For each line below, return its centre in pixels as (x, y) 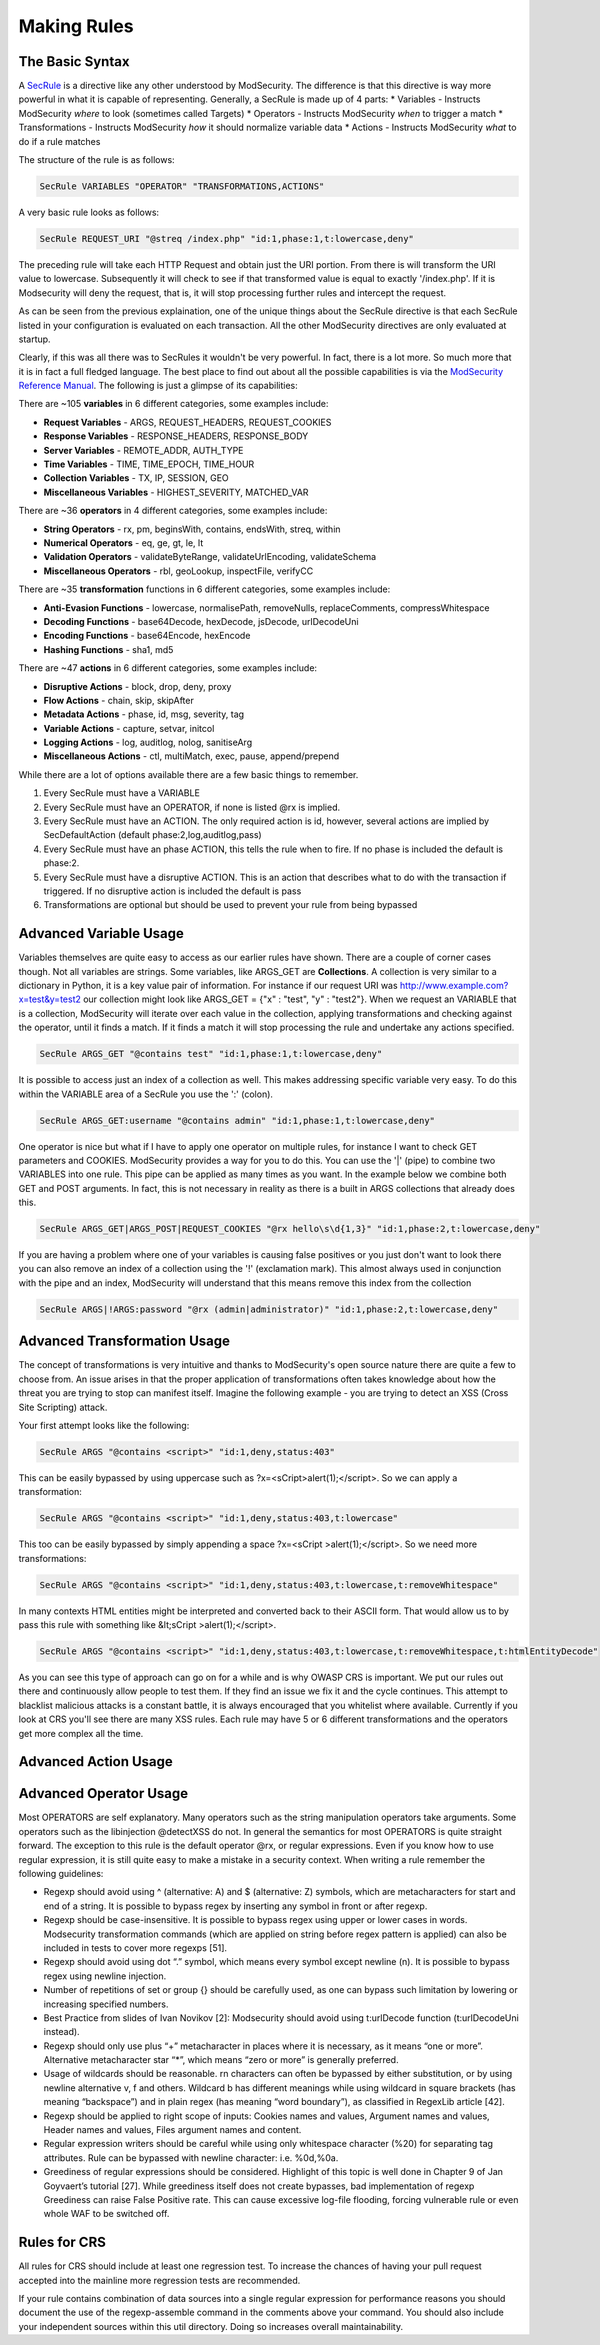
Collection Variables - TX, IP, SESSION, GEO (136, 478)
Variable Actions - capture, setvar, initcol (129, 728)
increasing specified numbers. (106, 2004)
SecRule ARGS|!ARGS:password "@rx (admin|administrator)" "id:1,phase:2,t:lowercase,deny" (269, 1309)
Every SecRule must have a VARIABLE (121, 793)
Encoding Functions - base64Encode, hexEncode (147, 636)
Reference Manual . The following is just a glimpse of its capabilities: (158, 386)
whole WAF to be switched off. (106, 2214)
